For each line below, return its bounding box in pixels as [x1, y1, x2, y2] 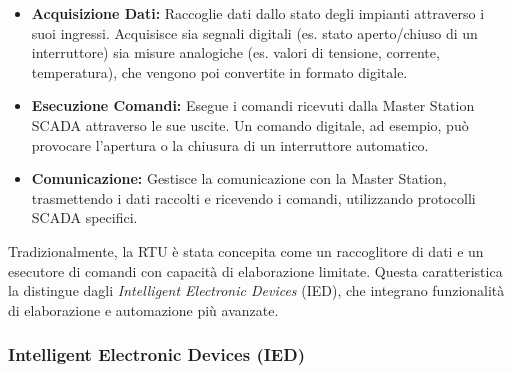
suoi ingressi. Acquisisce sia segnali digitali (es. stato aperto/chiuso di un [31, 22, 478, 43]
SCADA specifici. [31, 207, 138, 228]
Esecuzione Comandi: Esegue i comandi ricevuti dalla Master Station [31, 95, 475, 116]
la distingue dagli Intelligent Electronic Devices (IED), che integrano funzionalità [8, 280, 505, 301]
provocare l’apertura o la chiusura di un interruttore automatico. [31, 134, 429, 155]
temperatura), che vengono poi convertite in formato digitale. [31, 61, 408, 82]
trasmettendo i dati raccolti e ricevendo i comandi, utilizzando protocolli [31, 187, 476, 208]
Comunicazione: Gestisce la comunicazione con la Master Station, [31, 168, 447, 189]
